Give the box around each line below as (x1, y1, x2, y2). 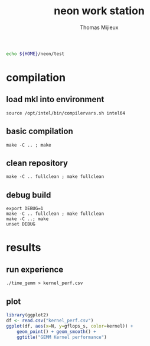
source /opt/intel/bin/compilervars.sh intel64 (6, 110, 126, 116)
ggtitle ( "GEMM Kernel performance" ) (17, 334, 107, 340)
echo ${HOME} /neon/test (6, 50, 65, 57)
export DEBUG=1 (6, 206, 44, 212)
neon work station (54, 4, 145, 18)
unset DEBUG (6, 221, 35, 227)
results (6, 241, 41, 255)
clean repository (6, 158, 69, 169)
